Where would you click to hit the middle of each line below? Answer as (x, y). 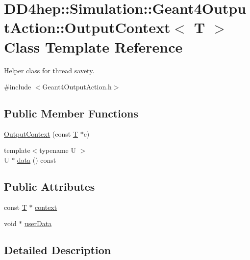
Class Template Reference (93, 46)
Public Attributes (50, 187)
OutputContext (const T (41, 133)
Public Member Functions (71, 113)
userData (38, 223)
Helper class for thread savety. (49, 70)
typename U (58, 150)
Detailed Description (58, 250)
